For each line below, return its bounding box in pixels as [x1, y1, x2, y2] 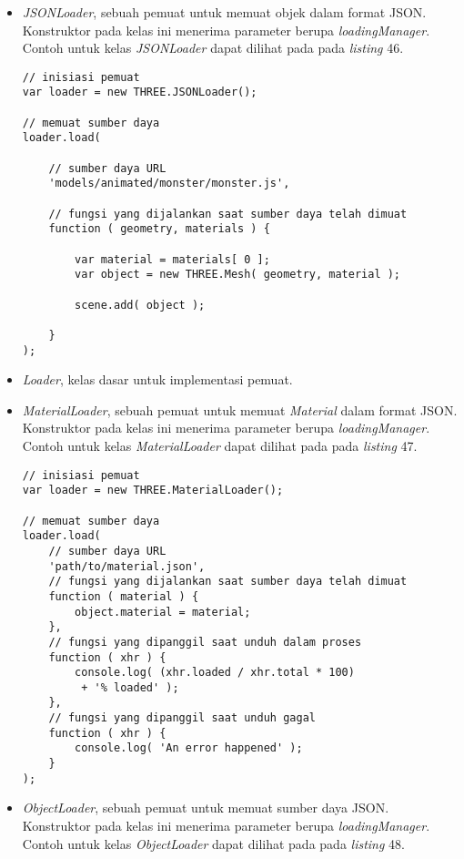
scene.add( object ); [75, 298, 206, 312]
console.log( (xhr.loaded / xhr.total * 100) [75, 666, 355, 680]
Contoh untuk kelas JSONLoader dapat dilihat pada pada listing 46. [22, 38, 404, 57]
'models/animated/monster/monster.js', [48, 177, 290, 190]
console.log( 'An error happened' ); [75, 741, 303, 755]
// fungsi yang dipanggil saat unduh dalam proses [48, 635, 362, 649]
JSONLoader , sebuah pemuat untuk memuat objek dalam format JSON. [22, 3, 427, 21]
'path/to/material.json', [48, 559, 206, 573]
